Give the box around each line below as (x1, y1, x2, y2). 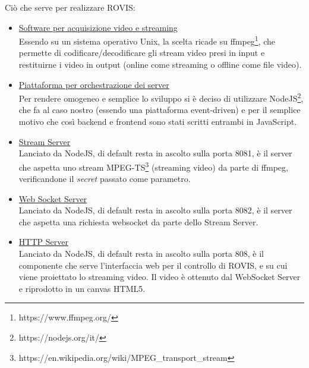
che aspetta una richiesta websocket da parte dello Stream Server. (18, 215, 258, 228)
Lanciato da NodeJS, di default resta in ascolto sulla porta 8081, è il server (18, 147, 292, 159)
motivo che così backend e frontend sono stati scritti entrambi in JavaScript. (18, 115, 297, 128)
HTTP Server (18, 235, 68, 248)
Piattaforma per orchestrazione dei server (18, 78, 169, 90)
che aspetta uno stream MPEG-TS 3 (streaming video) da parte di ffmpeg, (18, 159, 288, 173)
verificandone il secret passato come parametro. (18, 172, 191, 185)
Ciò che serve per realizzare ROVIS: (5, 1, 135, 13)
